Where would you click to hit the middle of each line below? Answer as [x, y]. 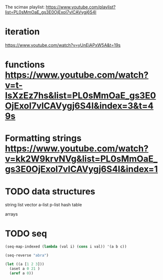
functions [25, 65]
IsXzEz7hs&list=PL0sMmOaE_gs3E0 [81, 96]
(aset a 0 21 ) [25, 268]
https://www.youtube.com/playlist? [81, 7]
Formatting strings [43, 138]
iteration [22, 32]
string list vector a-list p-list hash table [44, 205]
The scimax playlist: [25, 7]
